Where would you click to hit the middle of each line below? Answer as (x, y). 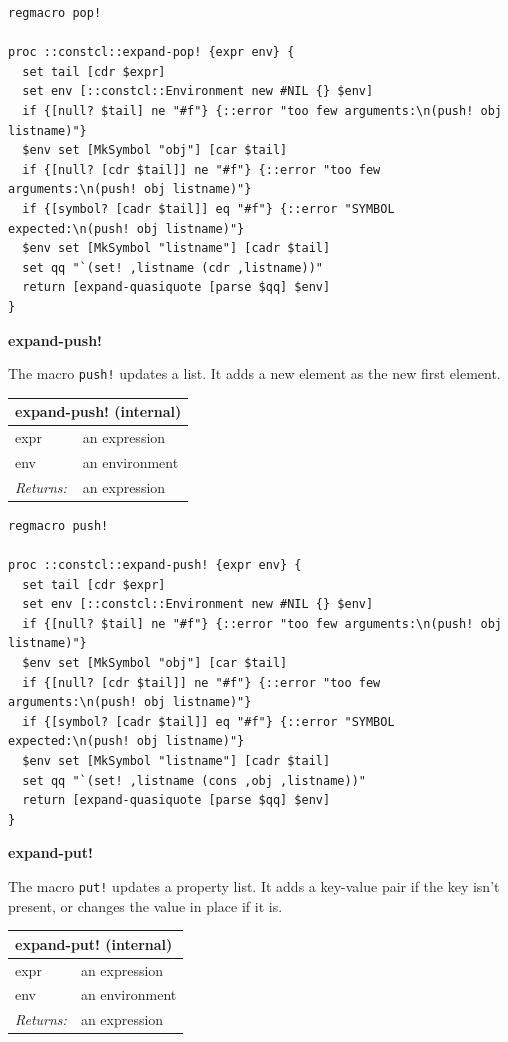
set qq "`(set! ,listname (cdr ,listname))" (172, 267)
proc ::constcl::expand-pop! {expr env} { (151, 52)
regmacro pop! (55, 13)
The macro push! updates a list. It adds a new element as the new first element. (254, 373)
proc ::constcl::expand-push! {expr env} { (155, 565)
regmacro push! (58, 525)
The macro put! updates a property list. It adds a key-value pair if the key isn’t (254, 885)
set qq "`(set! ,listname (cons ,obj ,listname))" (194, 780)
